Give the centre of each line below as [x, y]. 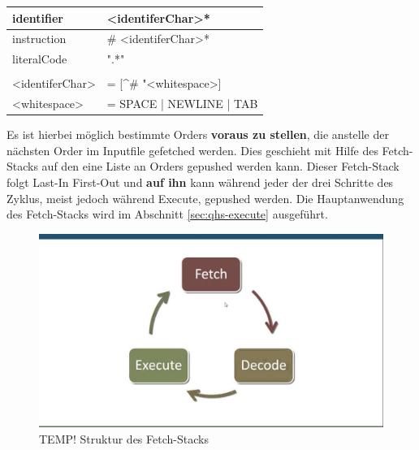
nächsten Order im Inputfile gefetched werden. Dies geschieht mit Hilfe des [192, 150]
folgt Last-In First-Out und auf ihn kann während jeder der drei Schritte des [200, 182]
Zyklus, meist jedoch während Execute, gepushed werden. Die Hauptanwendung [205, 198]
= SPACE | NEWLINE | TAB [182, 104]
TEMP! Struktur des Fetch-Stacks [124, 438]
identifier [38, 17]
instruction [39, 39]
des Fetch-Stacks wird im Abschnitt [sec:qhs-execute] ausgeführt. [167, 214]
